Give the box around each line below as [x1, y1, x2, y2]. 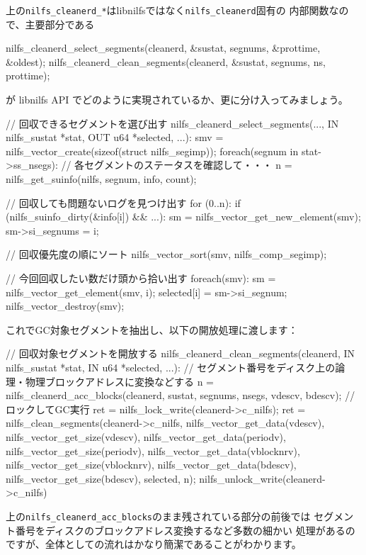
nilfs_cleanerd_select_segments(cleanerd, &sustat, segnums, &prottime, [6, 40, 321, 55]
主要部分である [25, 16, 95, 31]
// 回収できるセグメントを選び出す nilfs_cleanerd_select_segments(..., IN [6, 116, 339, 130]
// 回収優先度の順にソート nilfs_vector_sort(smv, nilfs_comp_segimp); [6, 247, 327, 262]
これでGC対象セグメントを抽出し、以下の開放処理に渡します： [6, 322, 298, 337]
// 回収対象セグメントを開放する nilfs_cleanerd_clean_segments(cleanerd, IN [6, 346, 355, 361]
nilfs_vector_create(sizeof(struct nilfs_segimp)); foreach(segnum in [6, 143, 299, 158]
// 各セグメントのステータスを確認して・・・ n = [61, 157, 292, 172]
